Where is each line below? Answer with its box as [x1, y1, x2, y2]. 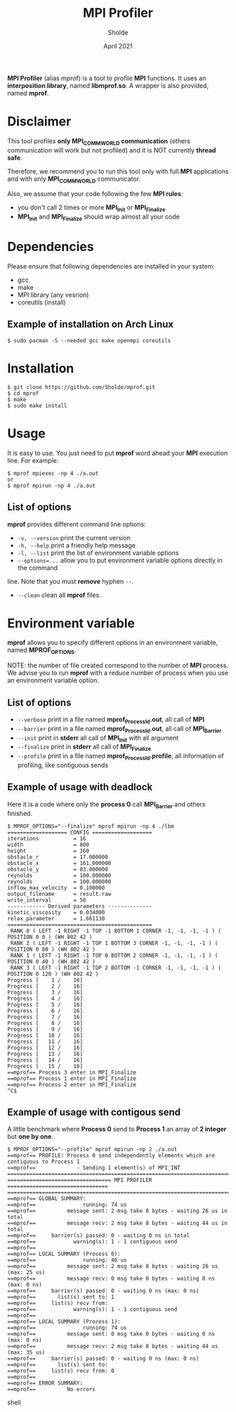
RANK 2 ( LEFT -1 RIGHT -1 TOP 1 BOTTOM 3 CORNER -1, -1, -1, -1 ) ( [10, 939, 218, 946]
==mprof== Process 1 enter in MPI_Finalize [7, 1074, 137, 1082]
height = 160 [7, 847, 90, 854]
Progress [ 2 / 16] [7, 982, 83, 989]
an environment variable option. [7, 676, 100, 685]
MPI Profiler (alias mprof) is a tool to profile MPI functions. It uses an [7, 74, 206, 82]
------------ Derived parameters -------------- [7, 902, 152, 910]
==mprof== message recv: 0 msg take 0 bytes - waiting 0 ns [7, 1275, 216, 1283]
